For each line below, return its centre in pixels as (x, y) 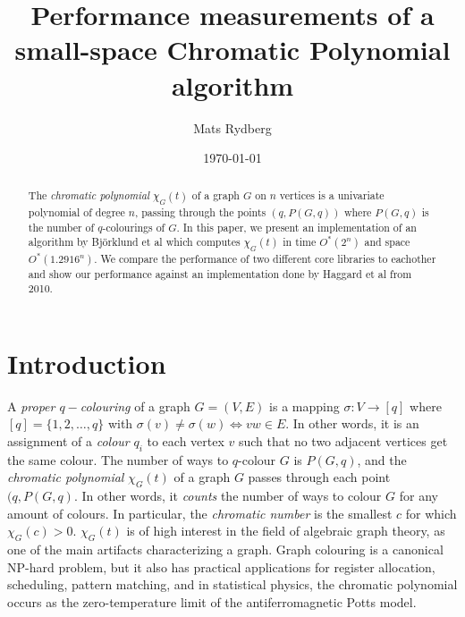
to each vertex (186, 441)
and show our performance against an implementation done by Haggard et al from (220, 273)
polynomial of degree (76, 211)
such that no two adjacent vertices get (343, 441)
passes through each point (319, 477)
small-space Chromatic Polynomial (232, 50)
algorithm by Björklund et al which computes (134, 242)
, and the (382, 459)
